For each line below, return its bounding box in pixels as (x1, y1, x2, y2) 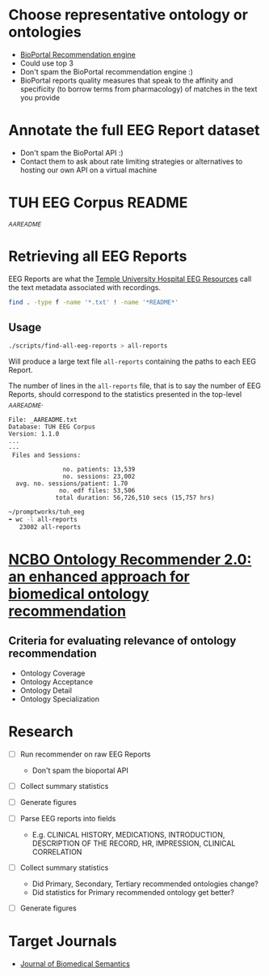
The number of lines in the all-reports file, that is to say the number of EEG (8, 381, 261, 390)
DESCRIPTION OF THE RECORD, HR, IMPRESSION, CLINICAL (32, 838, 236, 848)
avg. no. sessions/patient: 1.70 (15, 479, 128, 488)
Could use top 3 (19, 58, 74, 68)
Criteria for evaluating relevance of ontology (8, 634, 237, 648)
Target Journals (8, 932, 117, 951)
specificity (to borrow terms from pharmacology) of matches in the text (19, 83, 258, 94)
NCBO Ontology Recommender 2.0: (8, 550, 252, 569)
